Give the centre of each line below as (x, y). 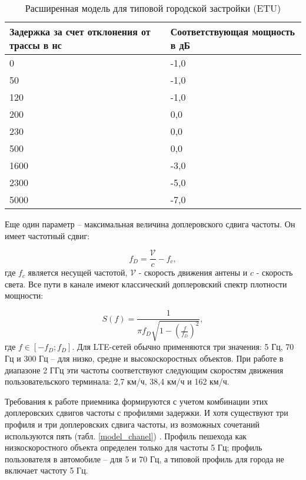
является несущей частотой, (78, 272)
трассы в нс (36, 45)
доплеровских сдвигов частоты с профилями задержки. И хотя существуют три (147, 413)
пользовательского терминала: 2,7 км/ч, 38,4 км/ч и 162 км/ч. (117, 381)
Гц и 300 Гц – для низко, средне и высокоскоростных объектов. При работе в (144, 358)
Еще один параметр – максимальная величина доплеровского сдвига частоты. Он (150, 224)
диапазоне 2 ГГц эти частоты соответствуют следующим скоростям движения (144, 370)
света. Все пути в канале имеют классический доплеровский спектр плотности (146, 284)
